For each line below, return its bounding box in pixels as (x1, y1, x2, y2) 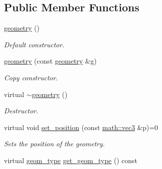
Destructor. (4, 105, 39, 116)
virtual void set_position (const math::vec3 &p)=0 (4, 122, 158, 132)
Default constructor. (4, 39, 65, 49)
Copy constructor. (4, 72, 58, 82)
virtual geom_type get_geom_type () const (4, 155, 138, 165)
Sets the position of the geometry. (4, 138, 105, 149)
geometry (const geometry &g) (4, 56, 97, 66)
